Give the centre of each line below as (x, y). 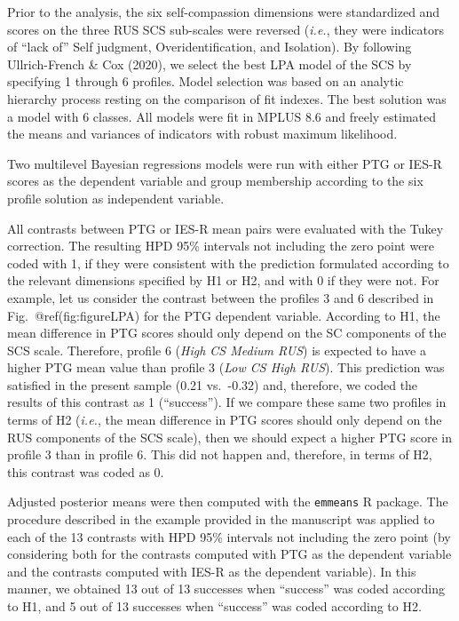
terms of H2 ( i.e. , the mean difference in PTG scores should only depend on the (225, 420)
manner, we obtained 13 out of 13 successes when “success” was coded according (226, 589)
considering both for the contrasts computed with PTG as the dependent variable (229, 554)
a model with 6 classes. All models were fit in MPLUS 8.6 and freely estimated (222, 116)
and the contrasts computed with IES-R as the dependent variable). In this (212, 571)
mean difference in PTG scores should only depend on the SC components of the (227, 333)
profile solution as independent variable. (116, 198)
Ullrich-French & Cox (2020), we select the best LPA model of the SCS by (210, 64)
